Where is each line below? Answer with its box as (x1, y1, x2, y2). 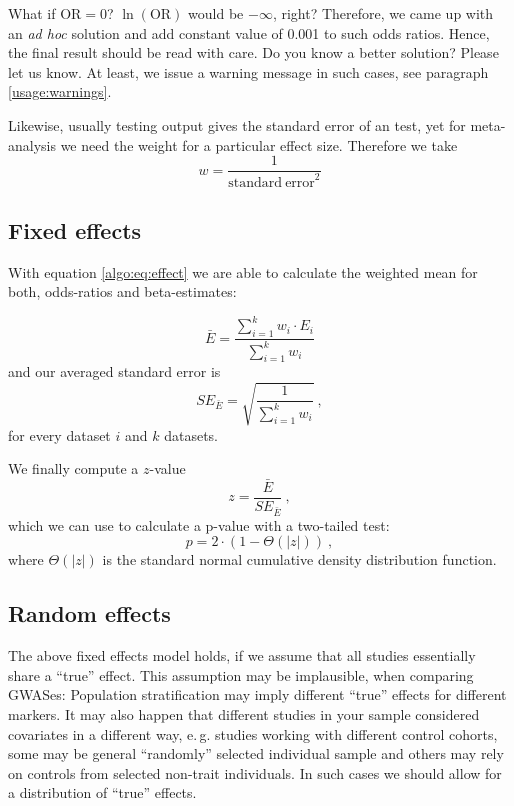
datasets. (164, 424, 219, 445)
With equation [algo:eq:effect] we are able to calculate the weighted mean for (8, 261, 478, 282)
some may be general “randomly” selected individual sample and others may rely (8, 743, 504, 764)
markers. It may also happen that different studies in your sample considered (8, 703, 480, 724)
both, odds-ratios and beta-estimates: (8, 281, 237, 302)
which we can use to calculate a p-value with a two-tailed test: (8, 514, 390, 535)
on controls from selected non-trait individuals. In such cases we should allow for (8, 762, 502, 783)
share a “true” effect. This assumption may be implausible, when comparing (8, 664, 474, 685)
